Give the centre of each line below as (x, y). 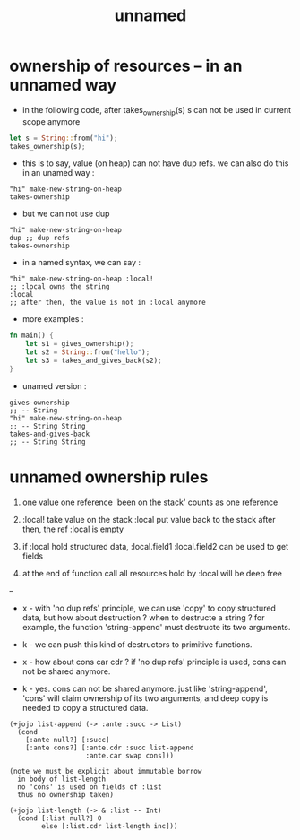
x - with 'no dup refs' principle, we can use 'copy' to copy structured (149, 608)
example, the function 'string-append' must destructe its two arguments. (156, 627)
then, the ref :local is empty (73, 529)
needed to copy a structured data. (85, 707)
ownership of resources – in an (126, 66)
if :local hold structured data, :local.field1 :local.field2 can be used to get (155, 546)
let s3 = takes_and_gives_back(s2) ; (94, 361)
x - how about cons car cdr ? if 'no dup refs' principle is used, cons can (154, 662)
